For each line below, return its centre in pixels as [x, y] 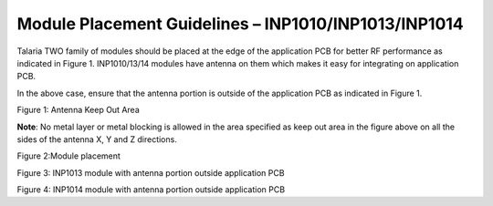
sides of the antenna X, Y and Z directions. [97, 139]
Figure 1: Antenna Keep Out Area [79, 110]
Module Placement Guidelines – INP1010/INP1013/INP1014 [241, 24]
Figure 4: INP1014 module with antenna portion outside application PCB [151, 190]
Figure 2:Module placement [68, 156]
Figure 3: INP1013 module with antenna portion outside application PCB [151, 172]
